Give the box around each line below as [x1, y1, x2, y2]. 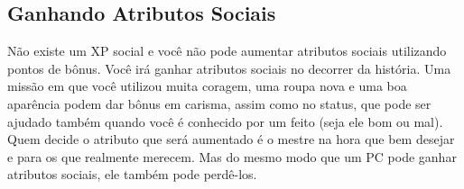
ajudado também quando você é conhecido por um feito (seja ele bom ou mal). [7, 112, 443, 130]
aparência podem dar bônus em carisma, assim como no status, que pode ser [7, 94, 432, 112]
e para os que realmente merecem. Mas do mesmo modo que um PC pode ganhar [7, 147, 457, 166]
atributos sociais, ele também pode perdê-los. [7, 165, 257, 184]
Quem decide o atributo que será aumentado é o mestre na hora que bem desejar [7, 130, 455, 148]
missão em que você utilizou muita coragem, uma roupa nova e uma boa [7, 76, 407, 95]
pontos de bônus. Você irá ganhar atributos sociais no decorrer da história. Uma [7, 58, 451, 77]
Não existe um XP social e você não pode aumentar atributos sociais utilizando [7, 41, 447, 60]
